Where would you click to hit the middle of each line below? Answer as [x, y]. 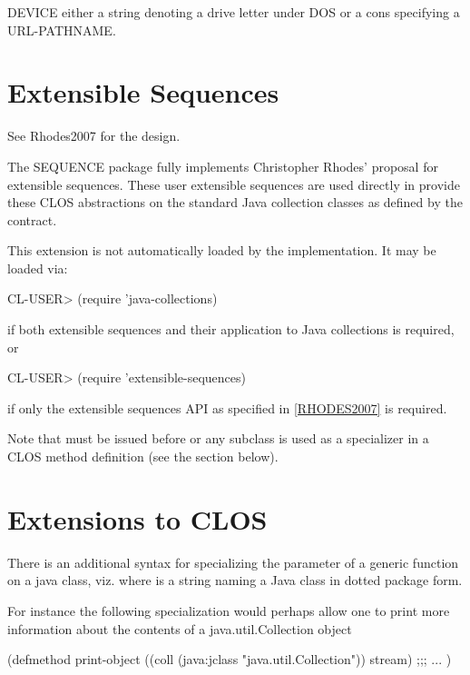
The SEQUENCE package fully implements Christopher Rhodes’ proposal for [223, 166]
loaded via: [38, 268]
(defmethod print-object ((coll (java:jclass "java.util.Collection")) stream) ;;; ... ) [230, 659]
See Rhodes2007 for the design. [94, 136]
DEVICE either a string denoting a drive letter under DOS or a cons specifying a [234, 12]
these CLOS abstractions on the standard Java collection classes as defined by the [235, 202]
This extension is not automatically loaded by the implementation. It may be [222, 250]
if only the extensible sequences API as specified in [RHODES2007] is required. [227, 407]
